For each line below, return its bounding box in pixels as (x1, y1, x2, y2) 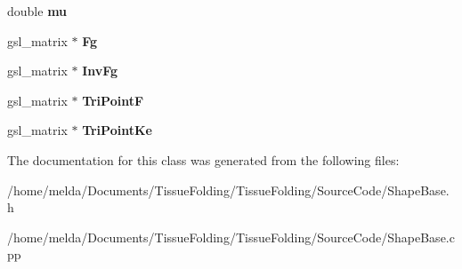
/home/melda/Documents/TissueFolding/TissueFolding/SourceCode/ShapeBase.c (7, 227, 455, 246)
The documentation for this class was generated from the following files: (7, 150, 400, 169)
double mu (7, 2, 68, 20)
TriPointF (82, 91, 144, 109)
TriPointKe (82, 121, 152, 139)
